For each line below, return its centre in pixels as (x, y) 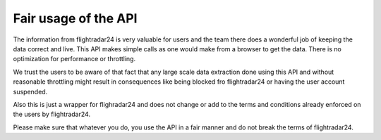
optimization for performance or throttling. (74, 59)
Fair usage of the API (75, 18)
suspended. (30, 91)
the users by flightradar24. (52, 114)
